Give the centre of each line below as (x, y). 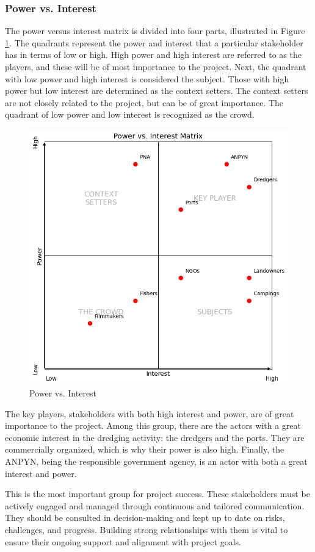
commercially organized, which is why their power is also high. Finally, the (145, 449)
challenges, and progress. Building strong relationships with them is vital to (147, 530)
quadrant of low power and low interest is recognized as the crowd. (130, 114)
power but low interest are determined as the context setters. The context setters (157, 91)
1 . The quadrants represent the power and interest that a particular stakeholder (154, 42)
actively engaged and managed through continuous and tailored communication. (155, 505)
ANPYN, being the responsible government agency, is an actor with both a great (156, 461)
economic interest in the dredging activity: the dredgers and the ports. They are (155, 437)
